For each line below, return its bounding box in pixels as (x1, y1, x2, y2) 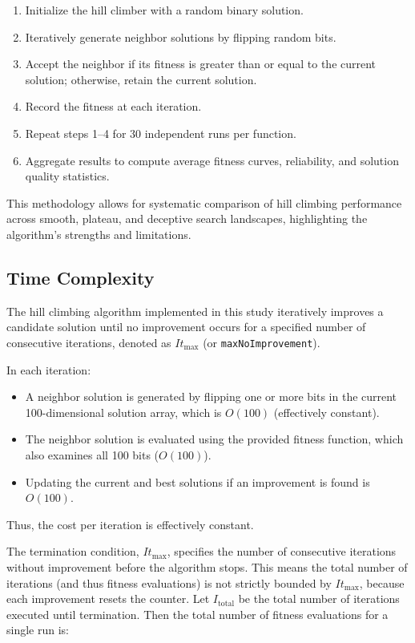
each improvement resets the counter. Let (6, 590, 210, 607)
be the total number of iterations (238, 590, 400, 607)
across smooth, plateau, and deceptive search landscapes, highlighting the (6, 210, 368, 227)
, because (359, 574, 405, 591)
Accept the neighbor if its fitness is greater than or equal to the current (25, 55, 377, 72)
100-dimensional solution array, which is (25, 403, 222, 420)
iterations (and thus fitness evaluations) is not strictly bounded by (6, 574, 332, 591)
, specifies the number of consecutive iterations (167, 543, 397, 560)
